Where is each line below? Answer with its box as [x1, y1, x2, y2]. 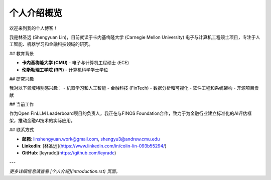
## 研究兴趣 [9, 76, 34, 82]
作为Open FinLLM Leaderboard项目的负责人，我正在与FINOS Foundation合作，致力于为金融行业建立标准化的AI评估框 [9, 110, 252, 116]
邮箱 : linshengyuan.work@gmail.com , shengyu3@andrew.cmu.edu [22, 136, 160, 142]
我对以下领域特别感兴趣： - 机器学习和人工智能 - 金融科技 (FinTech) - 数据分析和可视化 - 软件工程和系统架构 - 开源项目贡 [9, 85, 259, 91]
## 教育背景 [9, 50, 34, 56]
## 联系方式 [9, 127, 34, 133]
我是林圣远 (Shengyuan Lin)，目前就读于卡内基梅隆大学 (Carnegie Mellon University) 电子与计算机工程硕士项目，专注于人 [9, 34, 260, 40]
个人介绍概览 [9, 8, 63, 19]
